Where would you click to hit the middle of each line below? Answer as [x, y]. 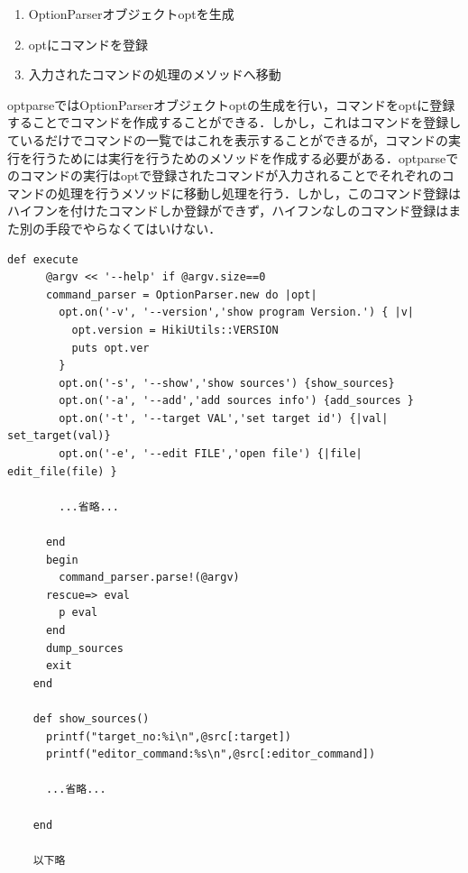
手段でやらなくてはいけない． [133, 228]
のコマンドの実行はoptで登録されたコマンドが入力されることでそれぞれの [225, 175]
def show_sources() [91, 718]
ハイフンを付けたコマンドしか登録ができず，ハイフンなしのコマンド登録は [228, 211]
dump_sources [84, 648]
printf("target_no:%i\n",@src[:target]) [168, 736]
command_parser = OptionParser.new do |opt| [181, 294]
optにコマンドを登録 [88, 44]
